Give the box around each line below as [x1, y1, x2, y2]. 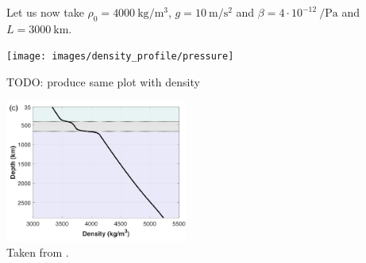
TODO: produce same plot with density [6, 74, 200, 90]
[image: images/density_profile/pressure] [6, 51, 234, 63]
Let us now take [6, 4, 84, 20]
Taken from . [6, 244, 69, 261]
